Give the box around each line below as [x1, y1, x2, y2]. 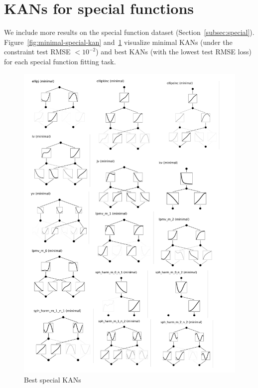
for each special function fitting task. [4, 56, 116, 66]
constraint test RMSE [4, 46, 71, 57]
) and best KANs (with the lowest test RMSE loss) [96, 46, 252, 57]
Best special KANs [24, 374, 81, 385]
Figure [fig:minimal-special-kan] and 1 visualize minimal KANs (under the [4, 36, 233, 47]
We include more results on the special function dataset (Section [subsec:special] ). [4, 27, 255, 37]
